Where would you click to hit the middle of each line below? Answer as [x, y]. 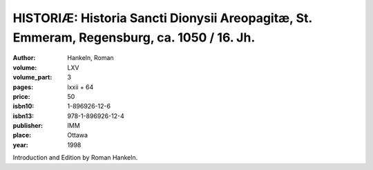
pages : [23, 87]
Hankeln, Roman [90, 58]
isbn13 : [23, 116]
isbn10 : [23, 106]
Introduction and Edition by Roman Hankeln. [75, 158]
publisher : [28, 126]
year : [21, 144]
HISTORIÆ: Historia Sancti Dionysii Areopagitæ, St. [162, 18]
